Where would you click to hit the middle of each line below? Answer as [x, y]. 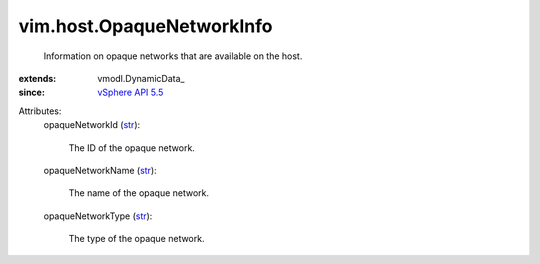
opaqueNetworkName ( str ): [100, 170]
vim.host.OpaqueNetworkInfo [145, 26]
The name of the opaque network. [139, 193]
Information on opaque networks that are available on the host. [173, 56]
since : [31, 92]
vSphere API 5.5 [130, 92]
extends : [37, 78]
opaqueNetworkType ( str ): [98, 216]
